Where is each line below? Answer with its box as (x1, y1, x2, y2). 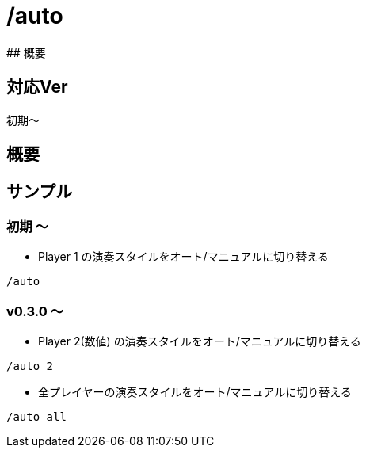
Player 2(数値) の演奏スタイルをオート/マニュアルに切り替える (38, 334, 361, 348)
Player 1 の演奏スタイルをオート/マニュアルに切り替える (38, 250, 329, 264)
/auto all (6, 410, 67, 423)
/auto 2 (6, 359, 54, 372)
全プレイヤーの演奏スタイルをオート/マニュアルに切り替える (38, 384, 352, 399)
